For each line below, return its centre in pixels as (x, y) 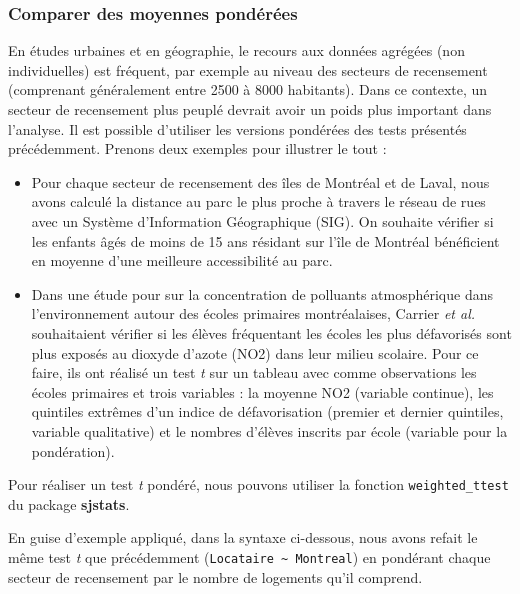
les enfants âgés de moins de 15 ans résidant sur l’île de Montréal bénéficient (265, 240)
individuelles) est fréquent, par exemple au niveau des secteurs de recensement (248, 69)
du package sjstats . (69, 503)
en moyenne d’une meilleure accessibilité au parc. (182, 260)
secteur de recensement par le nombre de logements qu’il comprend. (215, 576)
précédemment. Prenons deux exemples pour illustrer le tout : (197, 148)
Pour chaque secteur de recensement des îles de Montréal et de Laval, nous (260, 181)
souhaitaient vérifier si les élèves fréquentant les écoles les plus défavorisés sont (271, 332)
